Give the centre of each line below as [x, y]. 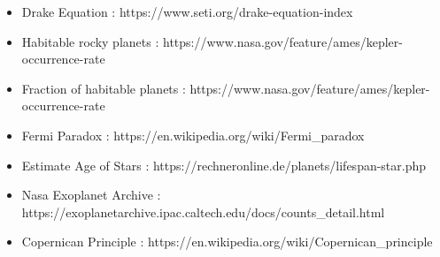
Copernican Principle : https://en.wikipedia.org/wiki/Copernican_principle [227, 242]
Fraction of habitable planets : [104, 88]
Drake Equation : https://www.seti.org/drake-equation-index [187, 11]
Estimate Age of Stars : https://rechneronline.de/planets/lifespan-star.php [224, 165]
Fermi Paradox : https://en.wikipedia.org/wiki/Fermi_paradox [193, 135]
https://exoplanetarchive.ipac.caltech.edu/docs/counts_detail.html [203, 212]
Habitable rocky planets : [90, 41]
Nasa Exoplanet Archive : [91, 195]
